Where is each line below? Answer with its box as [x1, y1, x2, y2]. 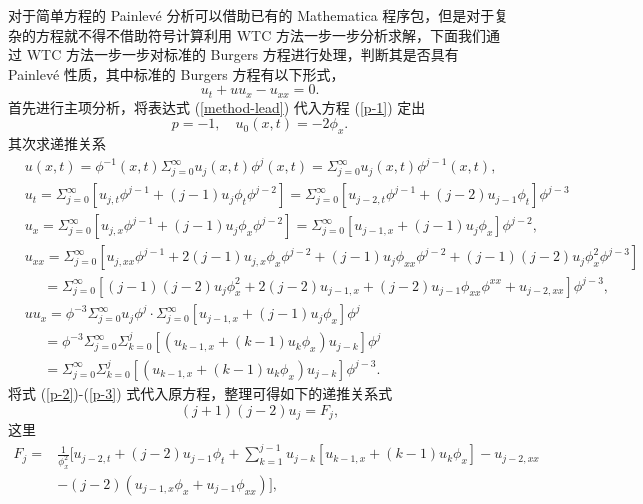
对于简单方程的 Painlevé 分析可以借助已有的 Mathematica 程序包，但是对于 [8, 5, 495, 25]
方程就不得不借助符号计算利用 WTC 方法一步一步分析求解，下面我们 [35, 24, 486, 45]
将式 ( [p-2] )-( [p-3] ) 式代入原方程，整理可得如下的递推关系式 [8, 382, 393, 403]
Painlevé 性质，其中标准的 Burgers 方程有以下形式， [8, 63, 345, 84]
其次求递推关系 [8, 133, 106, 154]
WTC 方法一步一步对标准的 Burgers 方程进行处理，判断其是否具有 [26, 44, 459, 65]
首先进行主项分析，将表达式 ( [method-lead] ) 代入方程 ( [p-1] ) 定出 [8, 96, 426, 117]
